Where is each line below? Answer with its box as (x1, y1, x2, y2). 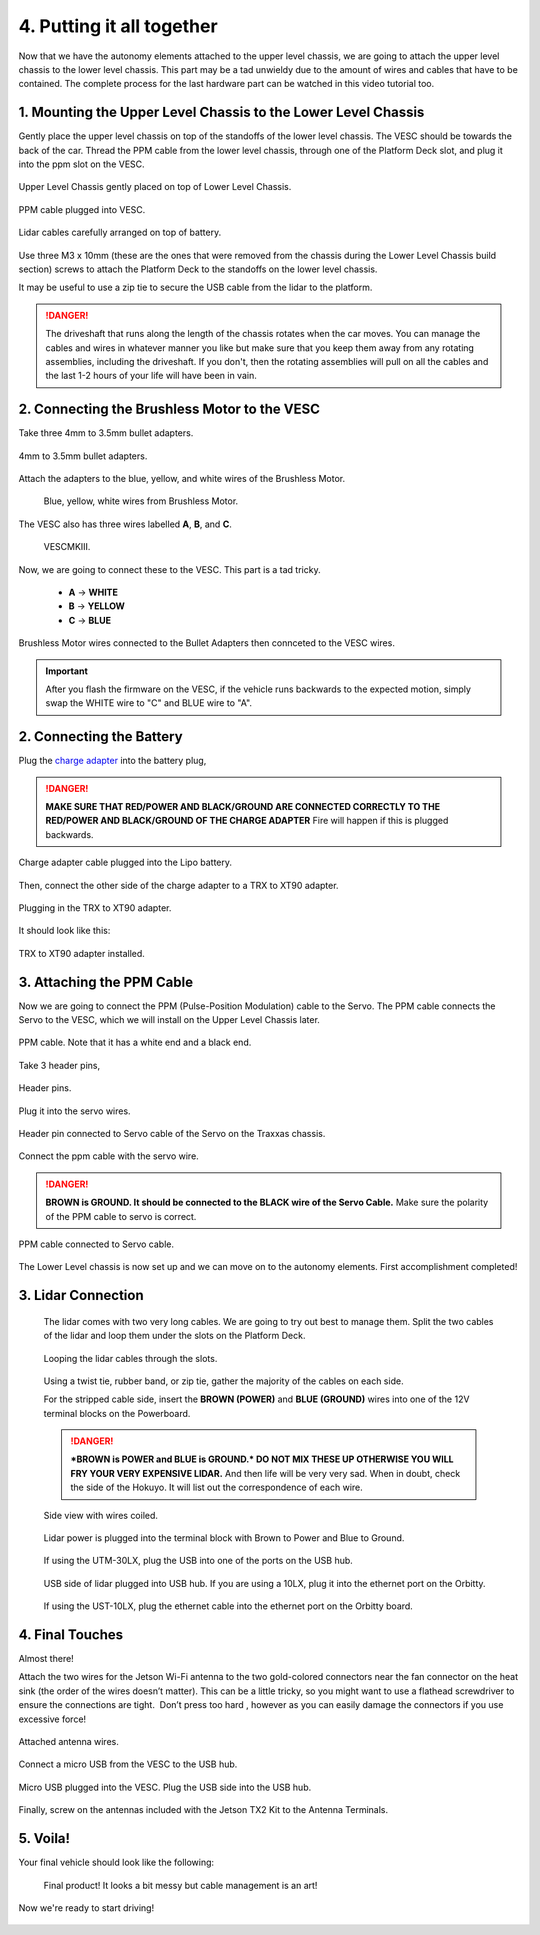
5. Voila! (18, 1830, 70, 1847)
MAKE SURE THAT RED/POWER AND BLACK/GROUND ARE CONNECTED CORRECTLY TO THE (45, 800, 440, 812)
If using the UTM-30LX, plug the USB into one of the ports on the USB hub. (43, 1555, 354, 1567)
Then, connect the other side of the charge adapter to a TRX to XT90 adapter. (18, 879, 339, 891)
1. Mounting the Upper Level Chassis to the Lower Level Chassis (18, 104, 425, 121)
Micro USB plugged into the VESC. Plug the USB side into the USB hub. (18, 1781, 312, 1793)
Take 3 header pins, (18, 1059, 100, 1071)
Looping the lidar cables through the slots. (43, 1352, 218, 1364)
